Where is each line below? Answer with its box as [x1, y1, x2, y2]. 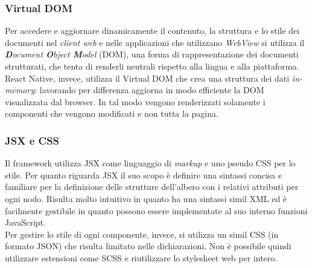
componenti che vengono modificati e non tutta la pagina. [5, 107, 218, 120]
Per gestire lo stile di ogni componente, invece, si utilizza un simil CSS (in [5, 227, 279, 240]
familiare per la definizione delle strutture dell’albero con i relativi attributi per [5, 180, 299, 193]
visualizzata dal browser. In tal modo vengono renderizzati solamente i [5, 95, 266, 108]
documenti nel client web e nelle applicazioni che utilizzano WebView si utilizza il [5, 36, 305, 48]
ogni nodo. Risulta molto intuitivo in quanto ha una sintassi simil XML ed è [5, 192, 287, 204]
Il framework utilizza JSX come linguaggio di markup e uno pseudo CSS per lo [5, 157, 296, 169]
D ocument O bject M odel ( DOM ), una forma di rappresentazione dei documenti [5, 48, 299, 60]
